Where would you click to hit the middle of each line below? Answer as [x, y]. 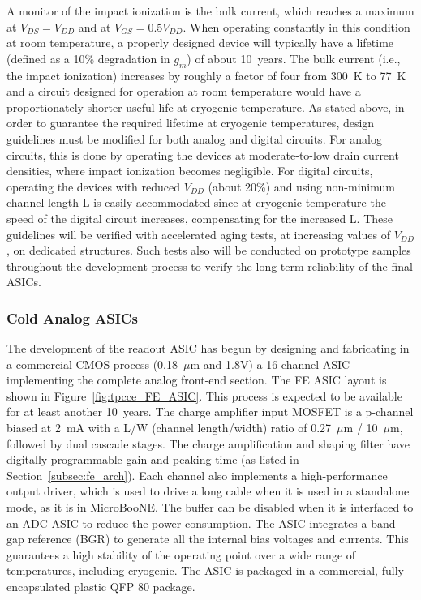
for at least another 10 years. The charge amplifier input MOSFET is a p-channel [210, 411]
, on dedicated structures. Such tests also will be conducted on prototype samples [209, 250]
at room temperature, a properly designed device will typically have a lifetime [200, 43]
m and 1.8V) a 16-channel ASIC [270, 364]
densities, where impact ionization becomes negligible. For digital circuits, [190, 171]
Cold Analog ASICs [72, 317]
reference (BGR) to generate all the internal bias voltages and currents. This [218, 539]
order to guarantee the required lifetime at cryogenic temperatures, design [191, 123]
